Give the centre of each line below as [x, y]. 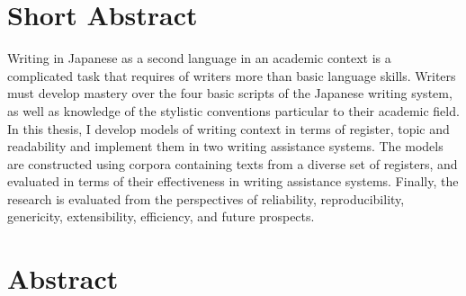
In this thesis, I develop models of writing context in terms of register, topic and [229, 128]
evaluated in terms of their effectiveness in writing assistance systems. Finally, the [233, 181]
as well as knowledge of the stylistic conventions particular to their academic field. [233, 110]
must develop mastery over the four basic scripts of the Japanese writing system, [230, 93]
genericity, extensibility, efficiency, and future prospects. [161, 216]
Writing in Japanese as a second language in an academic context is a [199, 58]
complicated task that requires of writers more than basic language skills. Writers [232, 75]
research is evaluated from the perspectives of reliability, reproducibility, [206, 198]
